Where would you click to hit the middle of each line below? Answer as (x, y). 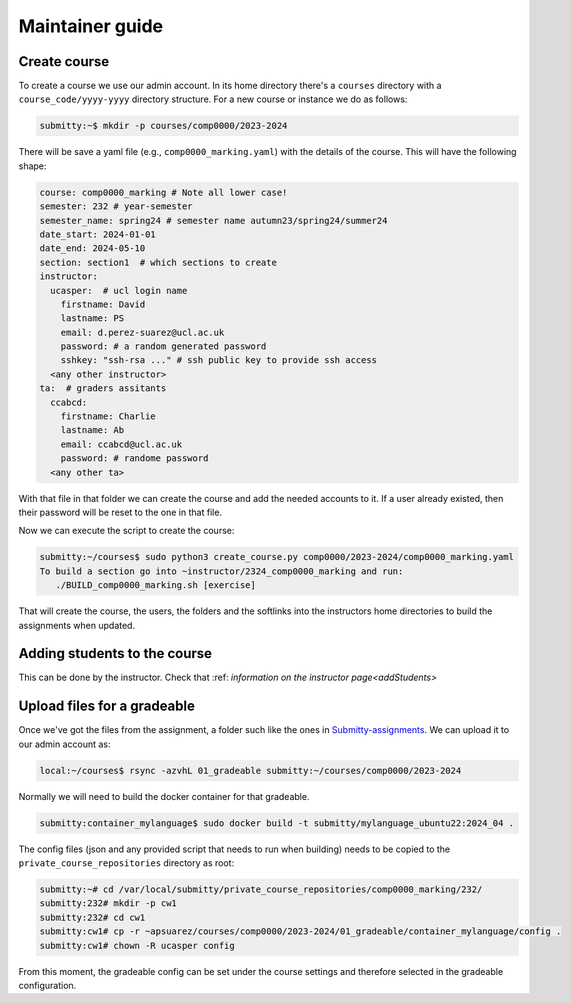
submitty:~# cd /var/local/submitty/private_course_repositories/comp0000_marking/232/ (261, 889)
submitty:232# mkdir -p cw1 (108, 903)
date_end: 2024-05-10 (92, 248)
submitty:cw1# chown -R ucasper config (137, 945)
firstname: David (103, 304)
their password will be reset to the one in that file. (120, 512)
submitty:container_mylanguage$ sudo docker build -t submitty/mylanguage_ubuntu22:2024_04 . (277, 823)
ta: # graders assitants (103, 388)
